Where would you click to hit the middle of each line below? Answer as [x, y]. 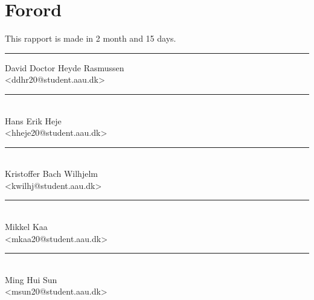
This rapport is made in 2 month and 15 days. [91, 38]
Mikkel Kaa [26, 227]
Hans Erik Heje [33, 120]
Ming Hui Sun [31, 279]
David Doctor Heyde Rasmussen [65, 67]
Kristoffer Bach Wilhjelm [51, 174]
